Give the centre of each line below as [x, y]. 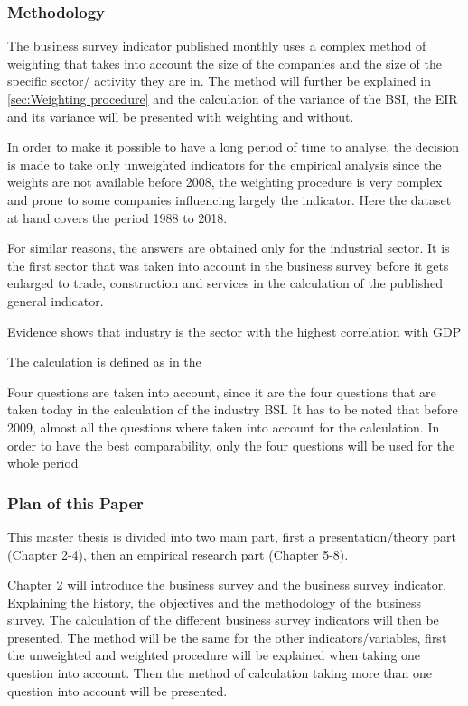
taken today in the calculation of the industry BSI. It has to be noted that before [233, 409]
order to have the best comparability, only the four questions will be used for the [231, 445]
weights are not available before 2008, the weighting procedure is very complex [225, 182]
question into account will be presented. [117, 690]
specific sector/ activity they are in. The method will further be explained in [219, 81]
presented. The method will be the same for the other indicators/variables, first [227, 637]
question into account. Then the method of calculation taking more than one [220, 673]
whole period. [45, 463]
